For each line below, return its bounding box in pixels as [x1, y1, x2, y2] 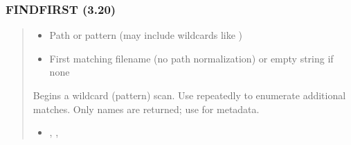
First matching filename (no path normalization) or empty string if [49, 51, 334, 65]
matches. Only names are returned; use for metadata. [33, 101, 260, 116]
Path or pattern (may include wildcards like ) [49, 28, 243, 42]
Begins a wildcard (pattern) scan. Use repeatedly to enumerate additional [33, 88, 346, 102]
